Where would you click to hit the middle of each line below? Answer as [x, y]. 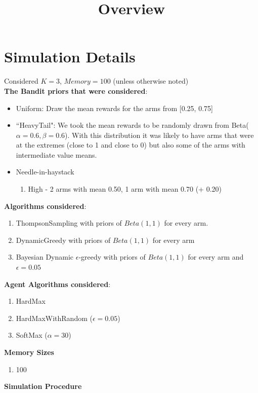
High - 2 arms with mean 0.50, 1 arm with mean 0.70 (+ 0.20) [125, 189]
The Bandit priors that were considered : [76, 91]
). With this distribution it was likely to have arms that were [159, 135]
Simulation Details [70, 57]
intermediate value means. [56, 154]
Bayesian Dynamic [45, 257]
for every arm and [216, 257]
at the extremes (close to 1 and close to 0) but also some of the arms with [131, 145]
